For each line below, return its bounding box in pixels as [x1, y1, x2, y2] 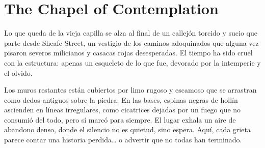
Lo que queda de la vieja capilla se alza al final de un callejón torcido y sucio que [4, 27, 257, 38]
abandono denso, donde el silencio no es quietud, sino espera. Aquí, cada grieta [4, 124, 251, 135]
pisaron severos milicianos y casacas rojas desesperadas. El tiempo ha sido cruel [4, 47, 253, 58]
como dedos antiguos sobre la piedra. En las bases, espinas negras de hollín [4, 94, 238, 105]
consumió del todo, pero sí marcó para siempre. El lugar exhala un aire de [4, 114, 236, 125]
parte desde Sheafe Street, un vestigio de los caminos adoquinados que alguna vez [4, 37, 259, 48]
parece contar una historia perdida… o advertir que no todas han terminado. [4, 134, 242, 145]
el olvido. [4, 67, 33, 78]
